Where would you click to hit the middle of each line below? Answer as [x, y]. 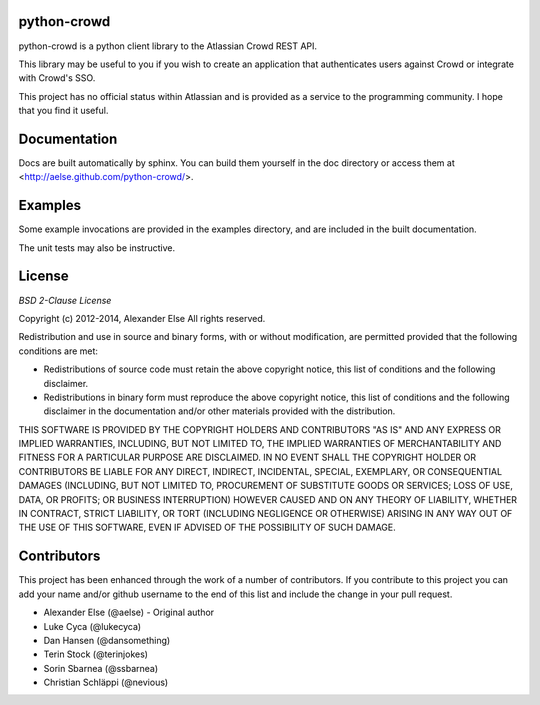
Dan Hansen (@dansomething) [107, 640]
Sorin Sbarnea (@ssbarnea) [101, 668]
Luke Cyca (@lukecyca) [92, 626]
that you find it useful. [63, 111]
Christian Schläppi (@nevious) [106, 682]
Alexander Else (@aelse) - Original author [129, 612]
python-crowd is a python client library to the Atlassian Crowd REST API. [168, 46]
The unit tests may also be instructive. [96, 247]
